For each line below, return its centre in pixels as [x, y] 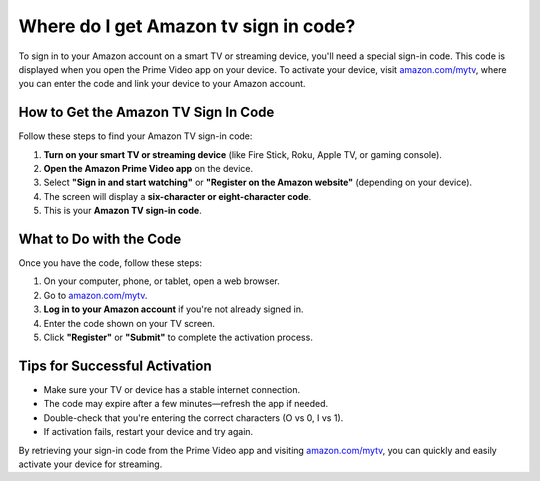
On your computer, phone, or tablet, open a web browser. [161, 281]
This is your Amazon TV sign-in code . [122, 211]
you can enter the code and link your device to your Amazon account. [162, 84]
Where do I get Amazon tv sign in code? [187, 26]
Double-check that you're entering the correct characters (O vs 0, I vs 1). [193, 417]
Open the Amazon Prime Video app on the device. [148, 169]
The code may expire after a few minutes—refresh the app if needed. [186, 404]
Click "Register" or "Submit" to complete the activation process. [178, 337]
